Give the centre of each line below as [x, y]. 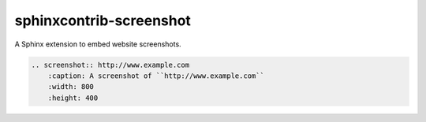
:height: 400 [73, 98]
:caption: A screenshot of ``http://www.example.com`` [156, 76]
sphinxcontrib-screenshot [103, 20]
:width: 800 [71, 87]
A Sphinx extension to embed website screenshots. [98, 44]
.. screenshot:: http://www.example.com [110, 65]
